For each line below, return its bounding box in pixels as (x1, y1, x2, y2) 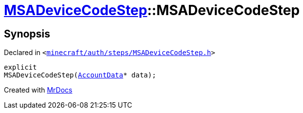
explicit (4, 63, 37, 72)
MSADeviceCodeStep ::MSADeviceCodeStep (4, 2, 300, 19)
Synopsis (4, 27, 50, 40)
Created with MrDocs (4, 86, 73, 94)
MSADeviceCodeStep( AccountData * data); (4, 71, 156, 79)
